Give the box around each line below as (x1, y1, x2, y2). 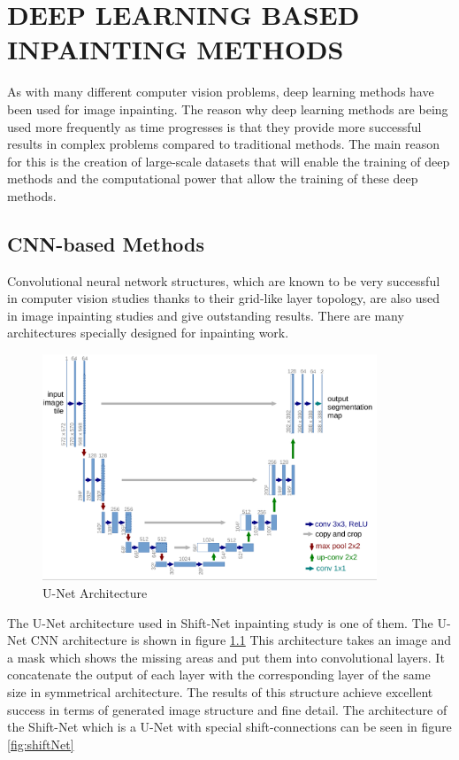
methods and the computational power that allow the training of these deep (7, 169, 418, 188)
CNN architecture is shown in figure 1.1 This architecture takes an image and (30, 631, 452, 649)
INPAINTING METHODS (7, 31, 344, 67)
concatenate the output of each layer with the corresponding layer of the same (7, 665, 431, 684)
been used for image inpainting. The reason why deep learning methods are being (7, 99, 448, 118)
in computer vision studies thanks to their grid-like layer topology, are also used (7, 289, 440, 307)
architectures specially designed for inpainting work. (7, 323, 289, 342)
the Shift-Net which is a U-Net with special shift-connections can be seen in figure (7, 717, 452, 736)
